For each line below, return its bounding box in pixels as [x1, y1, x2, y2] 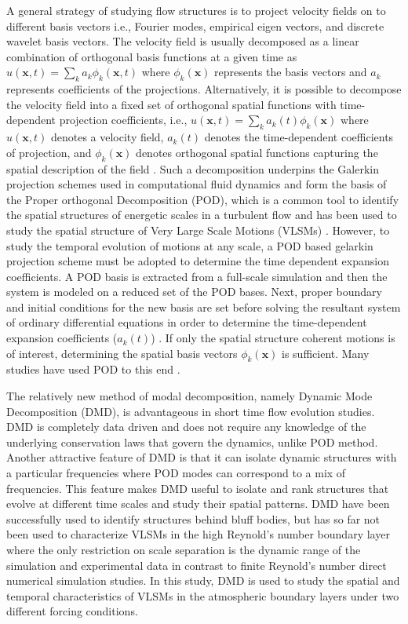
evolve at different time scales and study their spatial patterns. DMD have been [6, 495, 390, 512]
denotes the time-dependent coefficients [204, 129, 394, 145]
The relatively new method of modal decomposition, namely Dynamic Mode [6, 388, 373, 404]
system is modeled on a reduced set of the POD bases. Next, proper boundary [6, 283, 382, 300]
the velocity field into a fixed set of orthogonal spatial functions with [6, 96, 337, 112]
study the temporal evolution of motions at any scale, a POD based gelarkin [6, 237, 373, 254]
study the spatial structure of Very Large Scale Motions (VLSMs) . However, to [6, 221, 390, 238]
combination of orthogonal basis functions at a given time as [6, 48, 297, 64]
